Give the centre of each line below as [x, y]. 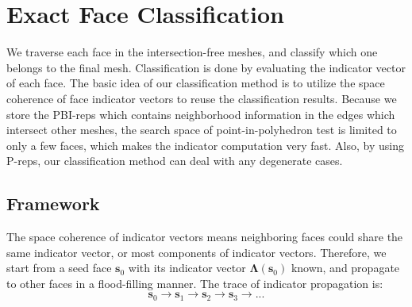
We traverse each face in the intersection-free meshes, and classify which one [192, 52]
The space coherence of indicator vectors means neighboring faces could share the [205, 237]
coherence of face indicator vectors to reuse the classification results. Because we [202, 98]
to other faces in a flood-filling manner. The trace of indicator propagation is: [195, 283]
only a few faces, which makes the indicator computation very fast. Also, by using [205, 145]
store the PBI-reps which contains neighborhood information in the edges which [201, 114]
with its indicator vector [187, 268]
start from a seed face [59, 268]
